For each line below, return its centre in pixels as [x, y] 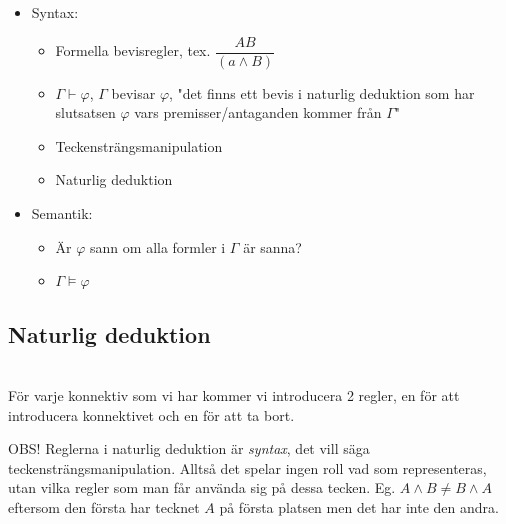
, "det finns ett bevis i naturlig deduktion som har [322, 92]
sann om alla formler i [158, 246]
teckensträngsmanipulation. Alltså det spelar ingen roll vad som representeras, [247, 467]
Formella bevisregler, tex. [133, 50]
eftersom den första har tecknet [104, 506]
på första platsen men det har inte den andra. [359, 506]
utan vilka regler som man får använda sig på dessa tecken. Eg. [202, 487]
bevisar [133, 92]
